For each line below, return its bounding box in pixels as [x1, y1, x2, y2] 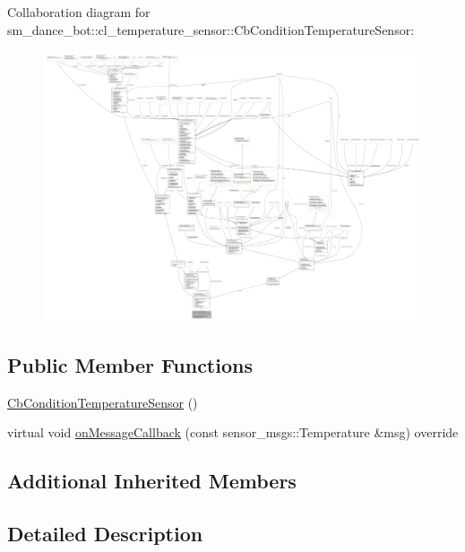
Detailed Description [7, 520, 203, 548]
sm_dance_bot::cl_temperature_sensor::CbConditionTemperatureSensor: [7, 20, 415, 39]
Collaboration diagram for [7, 3, 151, 21]
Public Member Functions [7, 351, 253, 379]
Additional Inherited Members [7, 467, 297, 495]
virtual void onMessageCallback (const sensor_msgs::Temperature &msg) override [7, 423, 459, 442]
